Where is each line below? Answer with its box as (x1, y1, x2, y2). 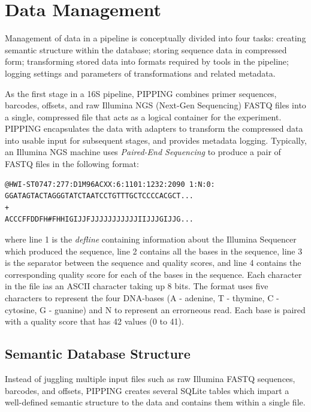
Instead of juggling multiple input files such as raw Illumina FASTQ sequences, (5, 372, 295, 384)
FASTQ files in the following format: (5, 157, 139, 170)
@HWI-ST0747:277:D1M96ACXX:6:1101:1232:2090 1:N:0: (5, 180, 215, 189)
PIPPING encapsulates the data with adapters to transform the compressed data (5, 122, 303, 135)
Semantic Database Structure (5, 344, 191, 363)
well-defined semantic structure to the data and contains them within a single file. (5, 396, 306, 408)
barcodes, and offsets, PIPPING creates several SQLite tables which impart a (5, 384, 289, 396)
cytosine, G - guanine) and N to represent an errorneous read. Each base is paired (5, 303, 306, 316)
